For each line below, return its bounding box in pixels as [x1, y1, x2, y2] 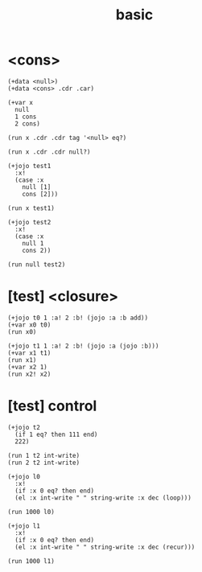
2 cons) [14, 119, 41, 128]
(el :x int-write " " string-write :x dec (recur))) [14, 543, 196, 551]
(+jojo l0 [7, 472, 41, 480]
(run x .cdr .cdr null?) [7, 147, 91, 156]
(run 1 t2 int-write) [7, 451, 80, 459]
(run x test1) [7, 204, 56, 212]
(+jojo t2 [7, 423, 41, 431]
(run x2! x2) [7, 370, 52, 378]
